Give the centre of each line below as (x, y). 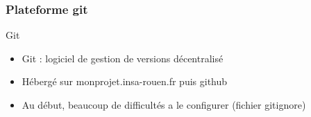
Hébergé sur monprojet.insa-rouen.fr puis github (125, 81)
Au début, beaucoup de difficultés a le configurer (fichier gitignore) (164, 105)
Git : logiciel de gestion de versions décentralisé (123, 58)
